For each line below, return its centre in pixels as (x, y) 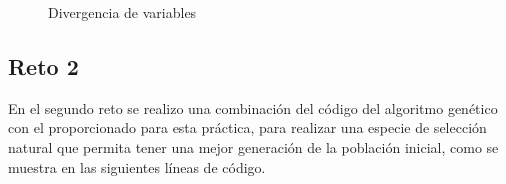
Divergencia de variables (122, 12)
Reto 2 (43, 65)
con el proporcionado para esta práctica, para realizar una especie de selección (247, 127)
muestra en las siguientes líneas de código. (137, 166)
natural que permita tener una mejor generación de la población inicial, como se (253, 146)
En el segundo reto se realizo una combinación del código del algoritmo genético (253, 107)
